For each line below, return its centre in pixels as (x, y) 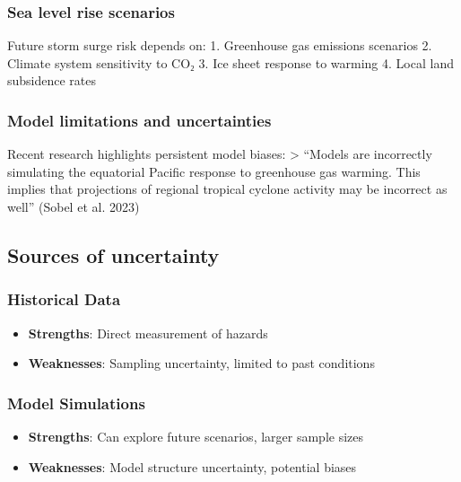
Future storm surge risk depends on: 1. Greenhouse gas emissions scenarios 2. (220, 45)
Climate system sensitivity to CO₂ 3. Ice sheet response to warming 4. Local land (230, 62)
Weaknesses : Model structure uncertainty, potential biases (192, 466)
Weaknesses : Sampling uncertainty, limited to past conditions (201, 363)
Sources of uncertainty (113, 254)
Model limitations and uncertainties (139, 120)
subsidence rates (52, 80)
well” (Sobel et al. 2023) (74, 206)
